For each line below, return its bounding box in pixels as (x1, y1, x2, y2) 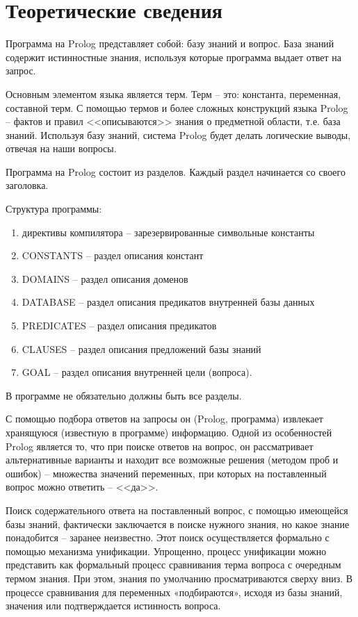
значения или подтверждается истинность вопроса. (6, 598, 221, 613)
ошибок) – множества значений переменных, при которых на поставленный (6, 466, 327, 480)
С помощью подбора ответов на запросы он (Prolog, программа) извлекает (6, 411, 323, 426)
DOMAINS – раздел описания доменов (22, 271, 188, 286)
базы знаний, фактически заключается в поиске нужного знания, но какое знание (6, 516, 350, 531)
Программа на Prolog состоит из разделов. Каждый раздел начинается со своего (6, 164, 345, 179)
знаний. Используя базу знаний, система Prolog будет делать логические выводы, (6, 127, 351, 142)
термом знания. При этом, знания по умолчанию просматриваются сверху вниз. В (6, 570, 353, 585)
